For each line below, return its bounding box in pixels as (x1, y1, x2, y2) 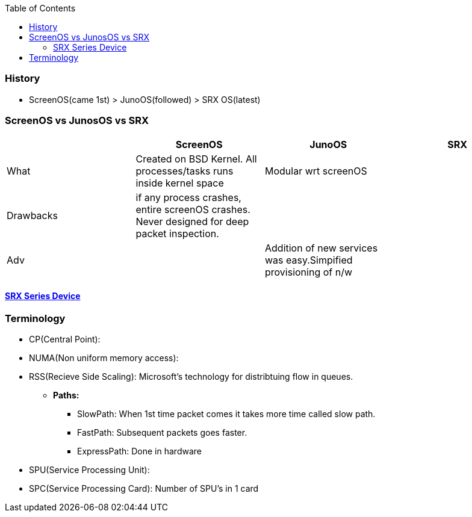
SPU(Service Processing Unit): (29, 465, 150, 475)
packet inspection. (135, 227, 219, 240)
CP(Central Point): (29, 334, 101, 345)
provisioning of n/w (265, 265, 353, 278)
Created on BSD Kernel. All (135, 152, 257, 165)
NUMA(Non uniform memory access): (29, 353, 179, 364)
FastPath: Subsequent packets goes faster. (77, 427, 247, 438)
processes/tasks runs (135, 164, 234, 177)
